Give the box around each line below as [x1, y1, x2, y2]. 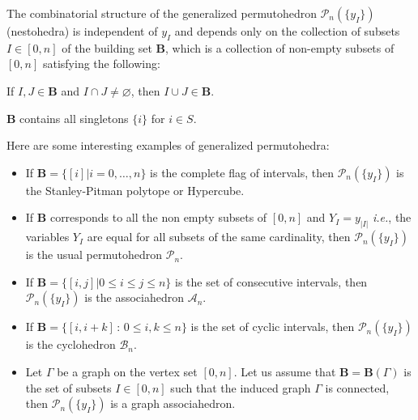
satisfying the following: [42, 55, 160, 72]
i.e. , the [372, 209, 412, 226]
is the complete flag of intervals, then [150, 163, 334, 180]
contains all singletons [19, 109, 129, 126]
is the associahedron [84, 289, 185, 306]
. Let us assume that [233, 363, 336, 380]
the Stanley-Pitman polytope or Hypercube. [25, 181, 245, 198]
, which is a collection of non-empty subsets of [165, 39, 395, 56]
